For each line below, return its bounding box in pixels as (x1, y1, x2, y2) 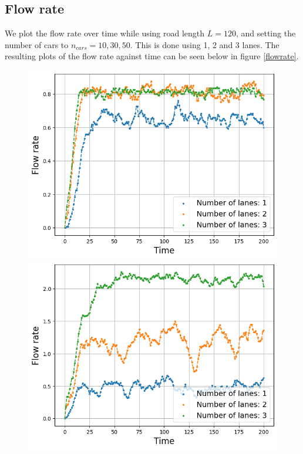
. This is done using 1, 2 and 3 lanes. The (130, 38, 280, 50)
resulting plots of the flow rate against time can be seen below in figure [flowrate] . (5, 50, 299, 62)
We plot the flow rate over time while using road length (5, 27, 205, 39)
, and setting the (235, 27, 296, 39)
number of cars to (5, 38, 69, 50)
